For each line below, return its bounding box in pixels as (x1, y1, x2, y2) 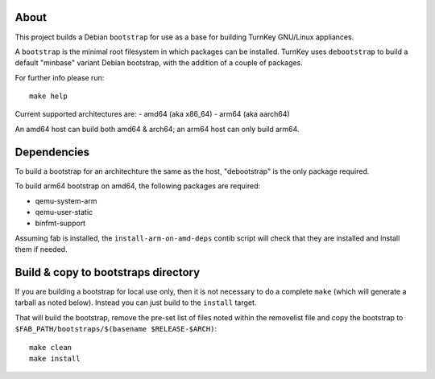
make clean (29, 343, 72, 352)
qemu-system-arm (35, 196, 97, 205)
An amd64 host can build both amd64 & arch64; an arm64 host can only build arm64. (14, 124, 300, 134)
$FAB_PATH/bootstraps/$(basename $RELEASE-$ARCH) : (14, 324, 217, 334)
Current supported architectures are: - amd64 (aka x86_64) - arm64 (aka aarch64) (14, 109, 290, 119)
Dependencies (14, 145, 90, 159)
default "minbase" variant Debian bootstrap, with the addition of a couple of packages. (14, 58, 304, 68)
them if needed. (14, 245, 68, 254)
